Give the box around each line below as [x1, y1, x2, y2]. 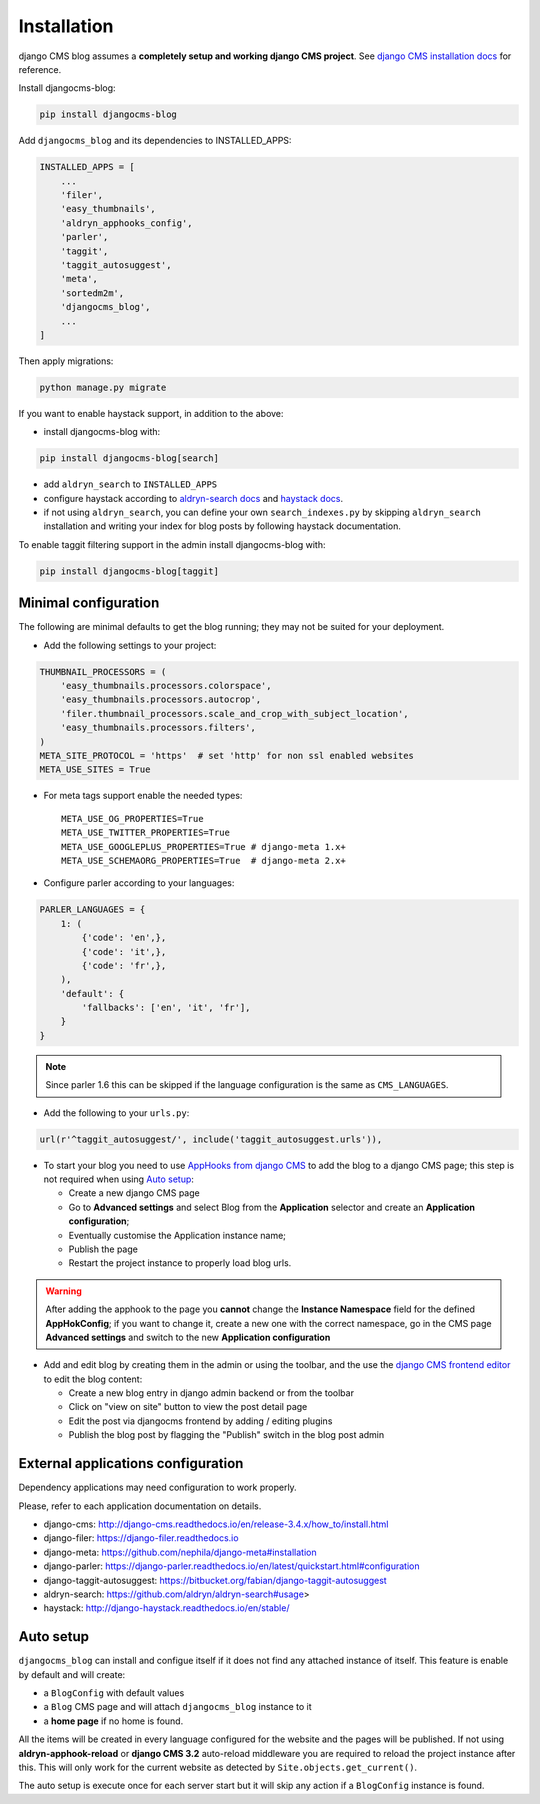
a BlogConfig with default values [43, 1686, 185, 1699]
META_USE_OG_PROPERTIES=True [61, 813, 204, 824]
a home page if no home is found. [43, 1715, 184, 1727]
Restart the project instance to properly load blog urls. [68, 1257, 292, 1269]
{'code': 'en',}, [81, 932, 167, 944]
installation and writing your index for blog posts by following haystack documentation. [43, 520, 402, 532]
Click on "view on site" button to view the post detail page [68, 1401, 308, 1413]
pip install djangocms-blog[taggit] [39, 565, 220, 577]
